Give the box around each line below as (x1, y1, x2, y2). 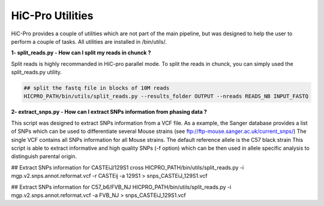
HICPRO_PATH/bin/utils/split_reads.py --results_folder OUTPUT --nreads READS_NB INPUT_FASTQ (23, 93, 309, 100)
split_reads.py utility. (11, 69, 62, 76)
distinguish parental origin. (11, 153, 77, 160)
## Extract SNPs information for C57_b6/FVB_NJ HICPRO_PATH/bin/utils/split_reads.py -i (11, 183, 232, 190)
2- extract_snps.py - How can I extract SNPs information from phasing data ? (11, 108, 207, 116)
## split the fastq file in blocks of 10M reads (23, 84, 170, 92)
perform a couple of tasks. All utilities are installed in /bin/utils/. (11, 38, 167, 45)
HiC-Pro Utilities (11, 9, 94, 22)
